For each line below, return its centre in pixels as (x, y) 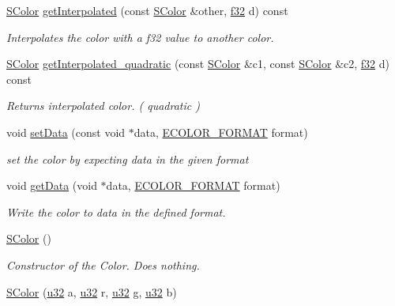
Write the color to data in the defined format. (116, 212)
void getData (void (52, 185)
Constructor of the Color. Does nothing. (103, 264)
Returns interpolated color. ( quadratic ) (103, 106)
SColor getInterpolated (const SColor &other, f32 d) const (147, 10)
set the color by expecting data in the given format (128, 159)
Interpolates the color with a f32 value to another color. (140, 37)
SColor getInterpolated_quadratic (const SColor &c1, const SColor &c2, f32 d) (198, 64)
